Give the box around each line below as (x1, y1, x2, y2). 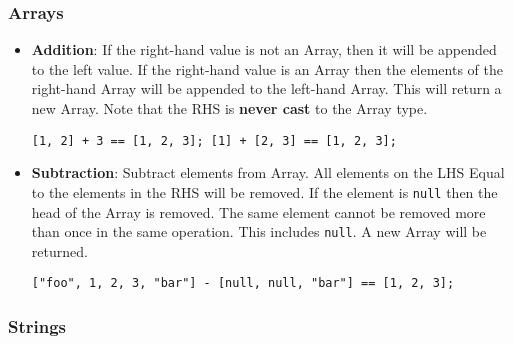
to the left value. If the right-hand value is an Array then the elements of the (31, 58, 503, 79)
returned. (31, 240, 88, 261)
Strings (8, 313, 67, 338)
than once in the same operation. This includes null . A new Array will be (31, 221, 487, 242)
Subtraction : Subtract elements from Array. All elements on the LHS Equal (31, 162, 505, 183)
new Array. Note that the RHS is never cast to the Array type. (31, 98, 428, 118)
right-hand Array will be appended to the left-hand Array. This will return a (31, 78, 502, 99)
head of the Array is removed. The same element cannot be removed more (31, 201, 486, 222)
